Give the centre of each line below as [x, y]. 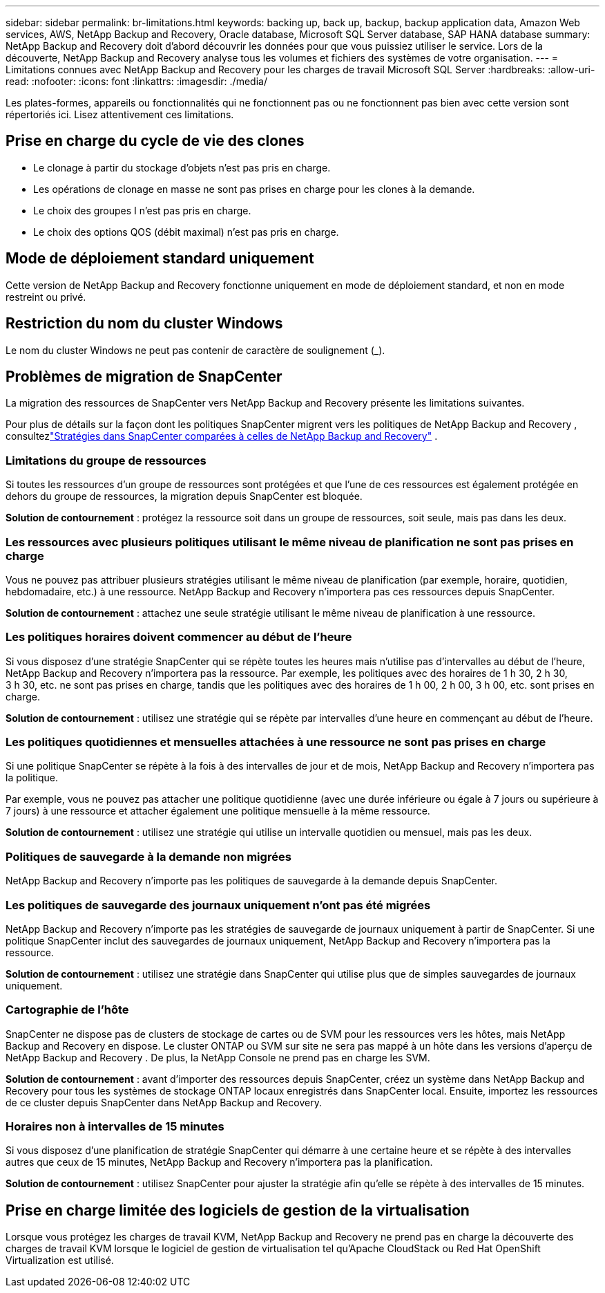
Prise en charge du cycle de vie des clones [155, 141]
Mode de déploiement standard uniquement [160, 259]
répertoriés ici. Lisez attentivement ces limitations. [120, 114]
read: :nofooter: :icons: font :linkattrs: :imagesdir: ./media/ [136, 81]
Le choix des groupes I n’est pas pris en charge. [142, 210]
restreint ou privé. [46, 297]
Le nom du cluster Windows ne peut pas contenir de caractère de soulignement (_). [195, 350]
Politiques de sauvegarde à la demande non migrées [148, 856]
